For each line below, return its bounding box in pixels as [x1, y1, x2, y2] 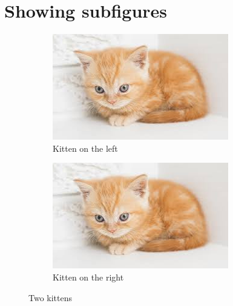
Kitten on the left [53, 141, 118, 154]
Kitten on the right [53, 270, 124, 283]
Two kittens [28, 291, 73, 304]
